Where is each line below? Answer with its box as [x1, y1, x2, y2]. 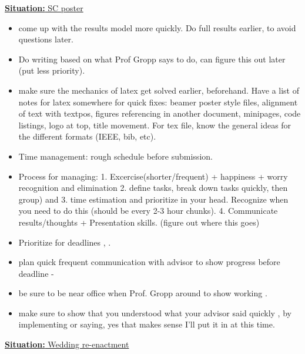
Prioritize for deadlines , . [18, 236, 111, 248]
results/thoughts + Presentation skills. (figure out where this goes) [18, 216, 260, 228]
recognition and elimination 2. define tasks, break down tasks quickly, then [18, 181, 288, 194]
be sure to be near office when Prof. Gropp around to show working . [18, 287, 267, 299]
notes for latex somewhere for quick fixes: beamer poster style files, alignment [18, 95, 298, 108]
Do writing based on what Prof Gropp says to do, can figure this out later [18, 52, 286, 65]
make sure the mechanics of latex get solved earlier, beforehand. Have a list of [18, 84, 299, 96]
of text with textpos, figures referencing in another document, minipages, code [18, 107, 301, 120]
